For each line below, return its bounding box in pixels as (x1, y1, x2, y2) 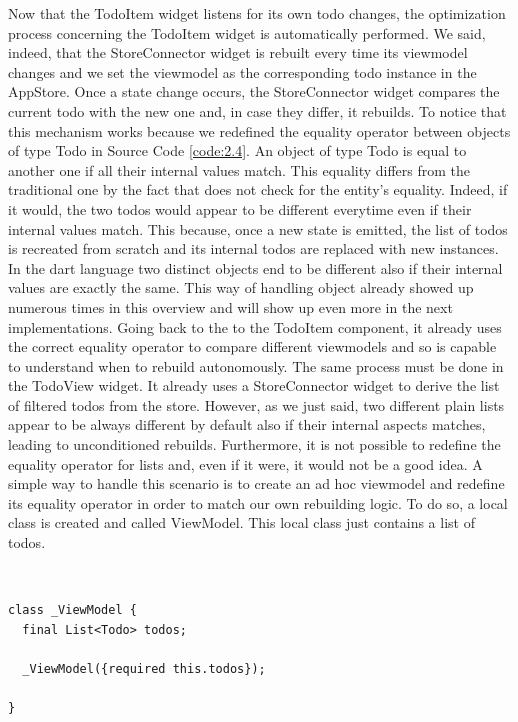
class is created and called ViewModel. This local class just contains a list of (8, 512, 475, 533)
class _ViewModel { (8, 603, 137, 618)
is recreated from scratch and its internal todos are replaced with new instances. (8, 238, 499, 259)
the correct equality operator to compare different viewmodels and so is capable (8, 336, 497, 357)
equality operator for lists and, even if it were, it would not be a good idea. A (8, 453, 483, 474)
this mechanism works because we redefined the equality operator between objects (8, 120, 511, 141)
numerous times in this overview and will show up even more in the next (8, 296, 453, 317)
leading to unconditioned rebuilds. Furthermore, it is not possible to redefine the (8, 434, 501, 455)
